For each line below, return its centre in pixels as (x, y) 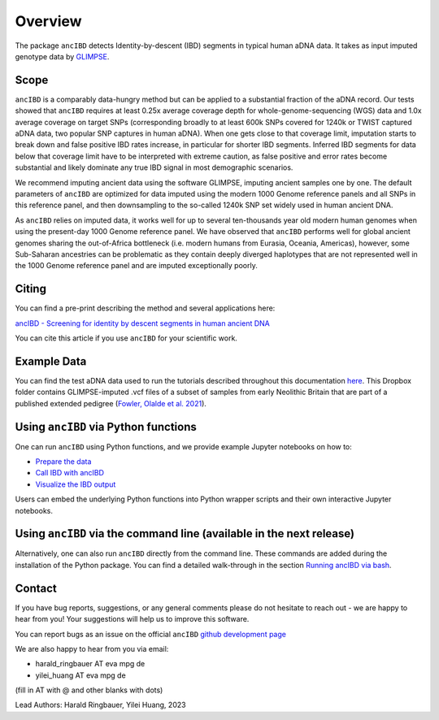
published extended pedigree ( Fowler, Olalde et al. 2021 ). (111, 403)
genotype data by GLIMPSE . (62, 56)
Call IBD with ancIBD (70, 473)
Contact (36, 588)
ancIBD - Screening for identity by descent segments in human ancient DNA (142, 323)
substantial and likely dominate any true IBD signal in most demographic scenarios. (154, 167)
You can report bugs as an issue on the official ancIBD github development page (150, 634)
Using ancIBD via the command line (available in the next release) (185, 533)
